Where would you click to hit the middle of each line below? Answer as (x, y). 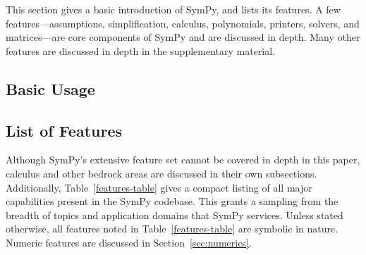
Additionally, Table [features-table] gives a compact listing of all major (159, 187)
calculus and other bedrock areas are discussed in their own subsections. (161, 173)
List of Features (64, 130)
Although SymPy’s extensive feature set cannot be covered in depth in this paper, (183, 160)
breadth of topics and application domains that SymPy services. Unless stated (175, 214)
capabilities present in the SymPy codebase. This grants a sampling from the (172, 201)
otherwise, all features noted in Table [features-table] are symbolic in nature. (172, 229)
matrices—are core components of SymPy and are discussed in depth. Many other (183, 37)
